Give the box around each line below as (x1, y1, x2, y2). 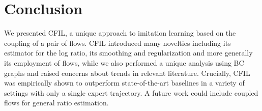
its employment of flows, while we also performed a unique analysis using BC (4, 57, 244, 68)
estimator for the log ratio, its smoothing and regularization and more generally (4, 47, 253, 58)
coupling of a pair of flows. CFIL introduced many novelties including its (4, 37, 231, 48)
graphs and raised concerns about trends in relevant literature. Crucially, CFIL (4, 67, 250, 78)
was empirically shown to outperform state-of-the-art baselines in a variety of (4, 77, 245, 88)
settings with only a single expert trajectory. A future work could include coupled (4, 87, 258, 98)
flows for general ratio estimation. (4, 97, 109, 108)
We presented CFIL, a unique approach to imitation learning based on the (4, 27, 236, 38)
